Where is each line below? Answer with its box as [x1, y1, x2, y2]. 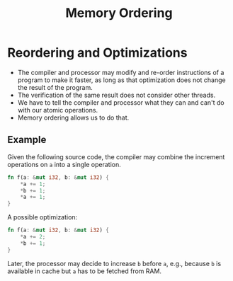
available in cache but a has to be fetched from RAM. [7, 267, 161, 275]
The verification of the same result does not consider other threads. [17, 91, 216, 99]
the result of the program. [17, 83, 93, 91]
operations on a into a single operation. [7, 160, 122, 168]
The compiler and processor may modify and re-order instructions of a [17, 68, 225, 76]
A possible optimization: [7, 213, 78, 222]
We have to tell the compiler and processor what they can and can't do [17, 98, 225, 107]
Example [7, 134, 47, 146]
